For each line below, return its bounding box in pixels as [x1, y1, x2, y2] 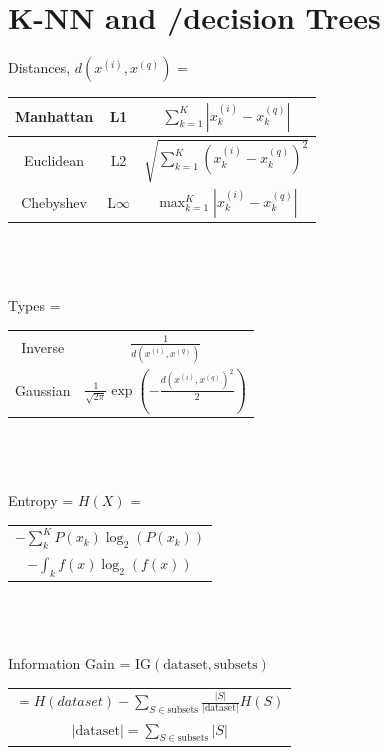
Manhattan [15, 106, 94, 127]
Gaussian [15, 380, 71, 401]
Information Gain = [8, 653, 131, 674]
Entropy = [8, 489, 74, 510]
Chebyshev [21, 192, 87, 213]
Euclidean [24, 149, 85, 170]
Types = [8, 294, 61, 315]
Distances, [8, 57, 71, 78]
